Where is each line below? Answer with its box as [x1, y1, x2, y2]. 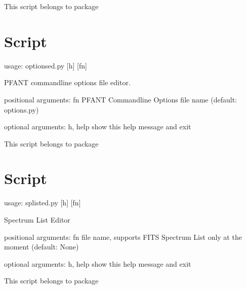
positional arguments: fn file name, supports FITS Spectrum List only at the [4, 231, 242, 242]
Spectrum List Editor [4, 214, 70, 225]
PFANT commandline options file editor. [4, 77, 131, 88]
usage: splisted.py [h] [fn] [4, 197, 81, 208]
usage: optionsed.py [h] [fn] [4, 60, 87, 70]
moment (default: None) [4, 241, 79, 252]
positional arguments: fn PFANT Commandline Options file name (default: [4, 94, 237, 104]
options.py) [4, 104, 39, 115]
